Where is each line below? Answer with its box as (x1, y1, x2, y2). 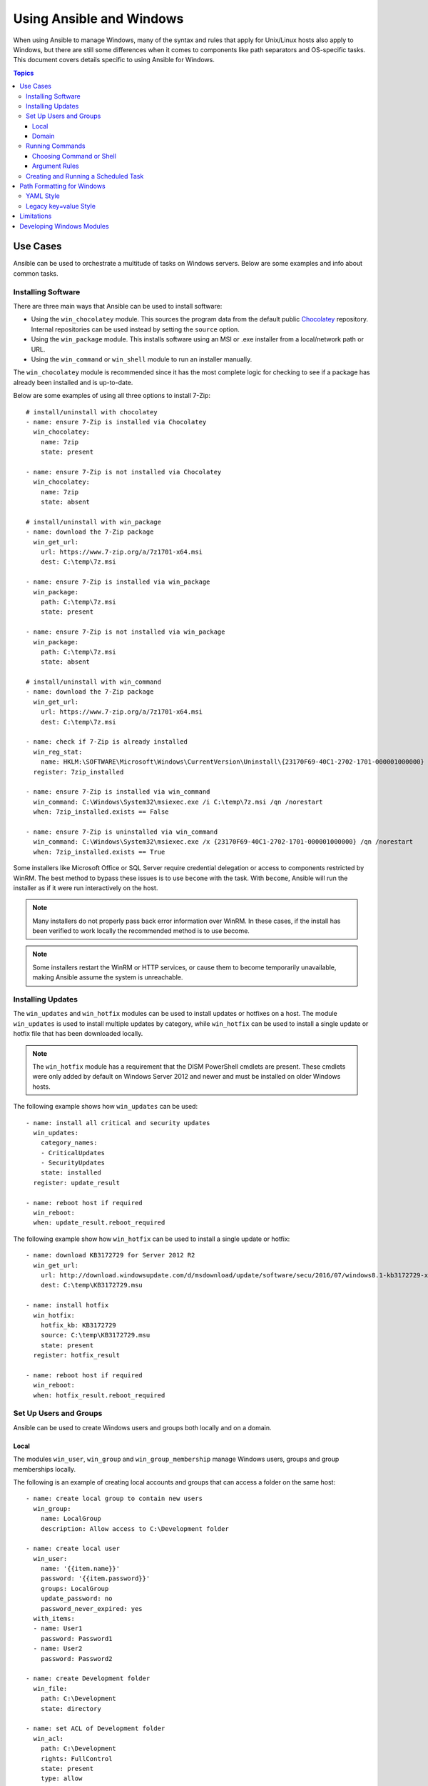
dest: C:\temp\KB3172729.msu (40, 1281, 143, 1289)
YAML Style (26, 191, 60, 200)
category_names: (40, 1139, 98, 1147)
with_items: (33, 1615, 75, 1623)
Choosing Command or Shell (32, 151, 117, 160)
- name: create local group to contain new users (26, 1495, 203, 1503)
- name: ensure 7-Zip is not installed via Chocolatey (26, 468, 222, 476)
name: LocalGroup (40, 1515, 101, 1523)
